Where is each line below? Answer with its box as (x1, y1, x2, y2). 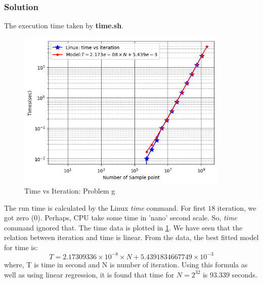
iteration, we (217, 202, 256, 213)
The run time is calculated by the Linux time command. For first (4, 202, 206, 213)
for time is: (4, 242, 38, 252)
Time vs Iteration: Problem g (24, 185, 115, 196)
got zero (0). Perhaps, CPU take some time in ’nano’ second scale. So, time (4, 212, 237, 223)
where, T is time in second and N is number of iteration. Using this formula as (4, 259, 248, 269)
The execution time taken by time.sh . (4, 20, 124, 31)
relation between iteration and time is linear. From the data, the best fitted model (4, 232, 259, 243)
